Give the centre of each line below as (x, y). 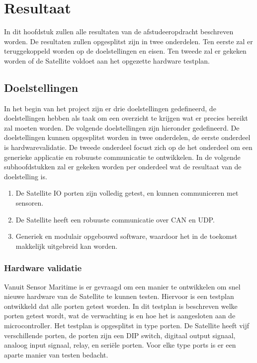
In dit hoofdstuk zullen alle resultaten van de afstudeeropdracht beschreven (119, 32)
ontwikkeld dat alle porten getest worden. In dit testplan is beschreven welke (121, 306)
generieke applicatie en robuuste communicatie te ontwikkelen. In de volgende (122, 157)
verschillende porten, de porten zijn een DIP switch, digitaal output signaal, (120, 335)
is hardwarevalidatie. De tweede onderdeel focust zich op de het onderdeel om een (128, 147)
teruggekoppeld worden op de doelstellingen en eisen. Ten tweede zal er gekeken (125, 51)
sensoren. (30, 203)
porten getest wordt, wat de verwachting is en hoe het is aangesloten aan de (120, 316)
